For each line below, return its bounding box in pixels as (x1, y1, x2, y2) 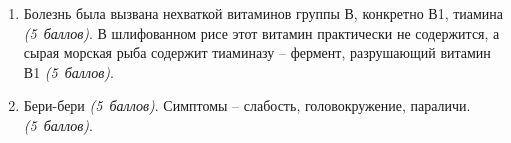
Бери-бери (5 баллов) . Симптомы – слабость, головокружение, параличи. (23, 95, 471, 116)
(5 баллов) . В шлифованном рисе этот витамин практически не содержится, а (23, 22, 500, 43)
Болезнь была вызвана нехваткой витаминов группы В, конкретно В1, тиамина (23, 3, 504, 23)
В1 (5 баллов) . (23, 61, 114, 82)
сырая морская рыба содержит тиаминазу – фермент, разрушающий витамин (23, 42, 491, 63)
